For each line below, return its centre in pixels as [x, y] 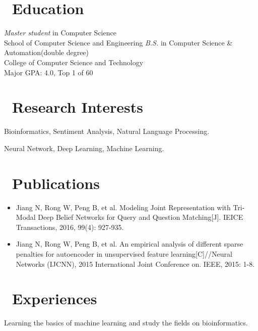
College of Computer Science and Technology [74, 62]
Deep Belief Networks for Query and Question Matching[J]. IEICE [141, 217]
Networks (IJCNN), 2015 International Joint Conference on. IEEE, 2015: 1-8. [135, 264]
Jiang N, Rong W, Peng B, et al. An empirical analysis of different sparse [130, 244]
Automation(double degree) [47, 52]
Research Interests [78, 107]
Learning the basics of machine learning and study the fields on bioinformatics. [126, 323]
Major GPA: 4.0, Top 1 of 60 [49, 72]
